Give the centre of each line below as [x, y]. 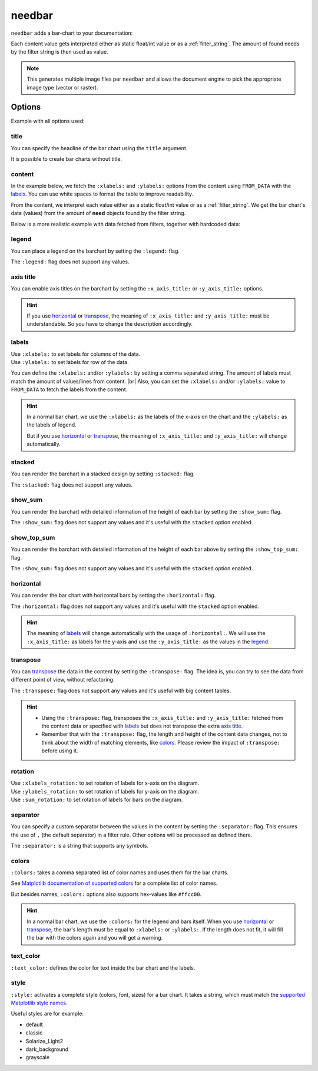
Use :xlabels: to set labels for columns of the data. [76, 354]
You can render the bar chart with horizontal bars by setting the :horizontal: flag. [113, 596]
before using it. [60, 751]
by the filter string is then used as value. [59, 52]
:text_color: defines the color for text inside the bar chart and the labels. [103, 968]
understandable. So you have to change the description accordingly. [110, 324]
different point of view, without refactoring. [63, 680]
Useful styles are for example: [47, 1014]
